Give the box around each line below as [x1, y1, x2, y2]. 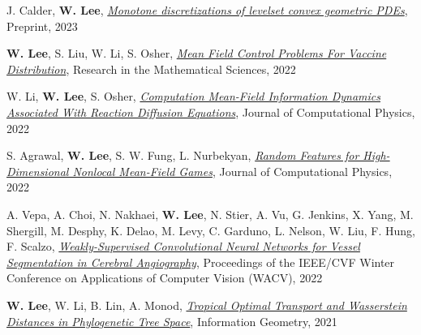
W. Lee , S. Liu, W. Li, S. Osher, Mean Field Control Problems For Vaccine [6, 45, 387, 62]
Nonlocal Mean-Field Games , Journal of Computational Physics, [72, 162, 393, 179]
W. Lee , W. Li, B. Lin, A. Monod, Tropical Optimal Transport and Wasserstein [6, 296, 407, 313]
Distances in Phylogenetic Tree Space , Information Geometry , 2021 [6, 312, 337, 329]
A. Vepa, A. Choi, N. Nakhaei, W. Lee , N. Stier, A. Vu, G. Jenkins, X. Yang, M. [6, 205, 414, 222]
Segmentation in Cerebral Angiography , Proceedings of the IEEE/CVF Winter [6, 253, 395, 270]
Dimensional [6, 162, 69, 179]
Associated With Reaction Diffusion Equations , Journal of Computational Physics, [6, 103, 415, 120]
